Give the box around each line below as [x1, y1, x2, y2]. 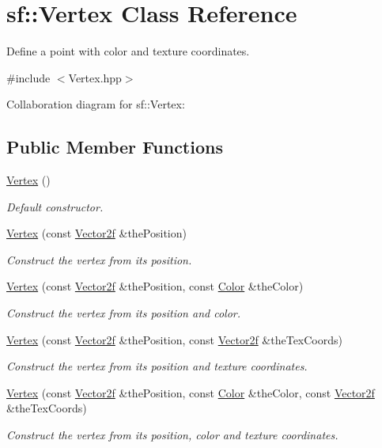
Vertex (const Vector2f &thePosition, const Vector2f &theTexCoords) [6, 331, 342, 347]
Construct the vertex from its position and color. [6, 305, 240, 321]
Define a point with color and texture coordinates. [6, 43, 250, 59]
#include [6, 69, 51, 85]
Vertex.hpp [68, 69, 122, 85]
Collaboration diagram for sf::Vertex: [6, 96, 185, 112]
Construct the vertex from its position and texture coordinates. [6, 358, 308, 374]
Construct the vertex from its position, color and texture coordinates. [6, 427, 339, 443]
